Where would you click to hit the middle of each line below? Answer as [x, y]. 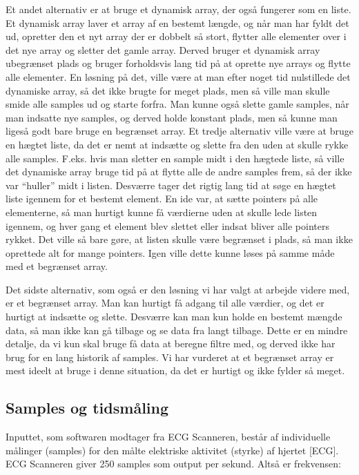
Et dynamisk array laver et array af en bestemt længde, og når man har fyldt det [177, 22]
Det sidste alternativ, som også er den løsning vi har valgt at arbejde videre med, [178, 289]
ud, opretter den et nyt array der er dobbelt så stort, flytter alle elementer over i [176, 36]
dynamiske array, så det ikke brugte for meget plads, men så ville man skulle [168, 90]
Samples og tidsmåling [87, 408]
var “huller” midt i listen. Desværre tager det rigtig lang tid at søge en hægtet [171, 185]
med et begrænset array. [57, 266]
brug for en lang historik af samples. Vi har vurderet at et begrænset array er [170, 357]
